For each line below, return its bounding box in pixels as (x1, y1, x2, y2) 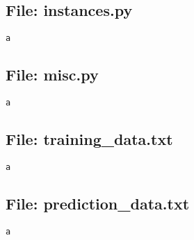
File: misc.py (6, 64, 99, 85)
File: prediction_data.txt (6, 192, 190, 214)
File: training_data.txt (6, 128, 173, 150)
